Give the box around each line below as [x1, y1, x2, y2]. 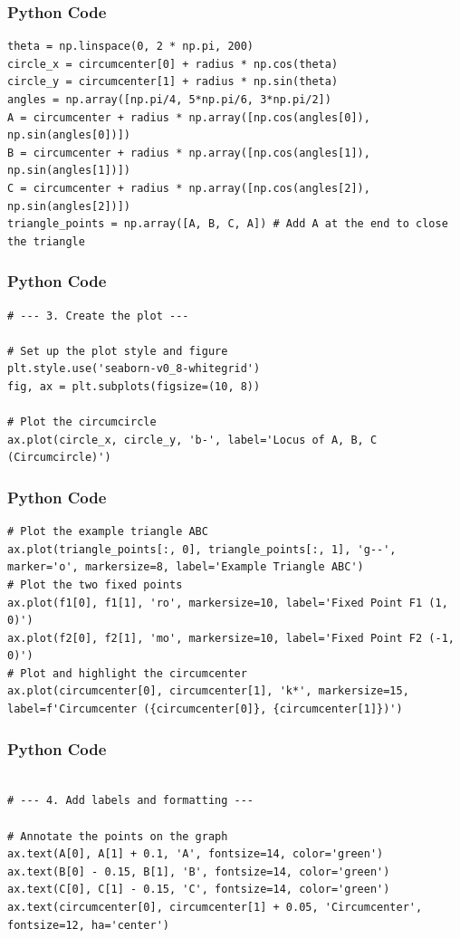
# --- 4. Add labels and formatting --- [7, 794, 254, 808]
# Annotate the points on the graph [7, 829, 228, 843]
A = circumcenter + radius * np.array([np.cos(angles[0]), [7, 110, 370, 124]
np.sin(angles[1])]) [7, 164, 131, 177]
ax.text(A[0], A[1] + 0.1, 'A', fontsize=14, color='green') [7, 847, 384, 861]
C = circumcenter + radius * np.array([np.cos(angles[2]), [7, 181, 370, 195]
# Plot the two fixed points [7, 578, 183, 591]
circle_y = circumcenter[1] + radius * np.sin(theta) [7, 75, 339, 89]
